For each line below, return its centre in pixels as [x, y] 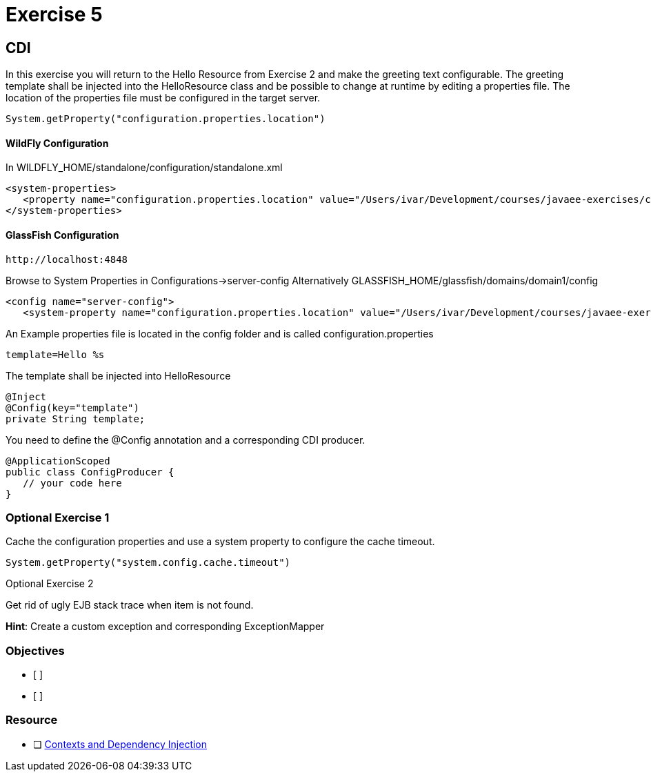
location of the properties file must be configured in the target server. [163, 98]
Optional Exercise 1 [58, 517]
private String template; [76, 419]
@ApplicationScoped [58, 461]
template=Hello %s [55, 354]
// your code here [72, 483]
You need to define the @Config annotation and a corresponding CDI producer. [186, 440]
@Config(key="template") [72, 407]
